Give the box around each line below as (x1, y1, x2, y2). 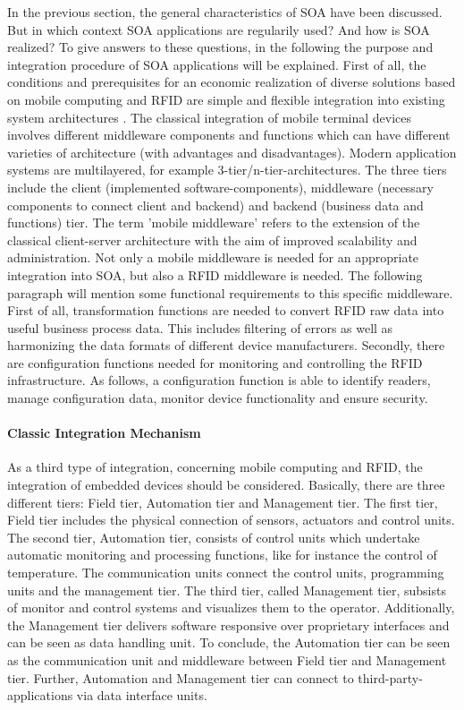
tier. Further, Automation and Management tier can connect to (7, 668, 354, 687)
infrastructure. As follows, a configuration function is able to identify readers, (7, 371, 431, 389)
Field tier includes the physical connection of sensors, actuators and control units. (7, 510, 455, 529)
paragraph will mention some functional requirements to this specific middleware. (7, 283, 453, 302)
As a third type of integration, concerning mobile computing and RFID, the (7, 458, 423, 476)
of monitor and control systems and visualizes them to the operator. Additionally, (7, 598, 455, 617)
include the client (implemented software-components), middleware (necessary (7, 177, 434, 196)
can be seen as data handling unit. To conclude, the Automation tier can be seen (7, 633, 451, 652)
